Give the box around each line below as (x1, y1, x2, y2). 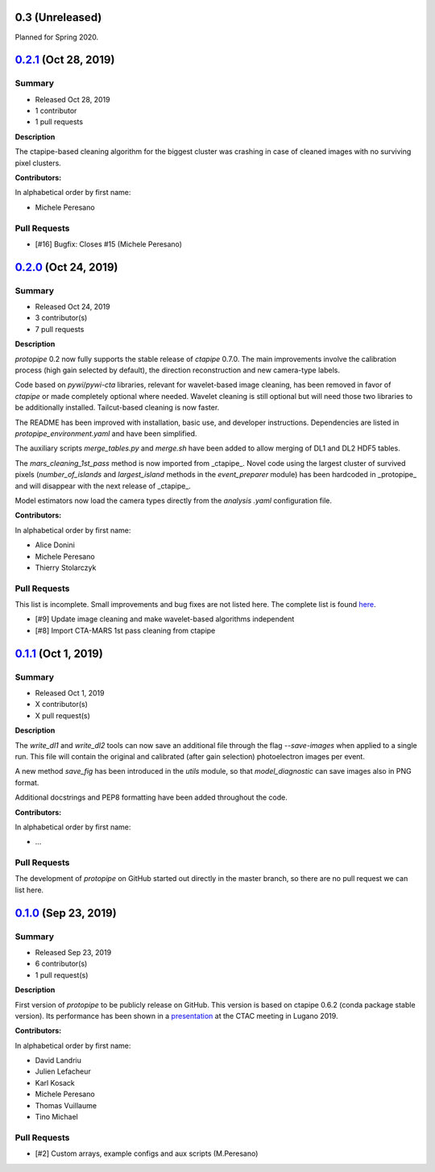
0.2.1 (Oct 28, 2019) (14, 53, 115, 67)
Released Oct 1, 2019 (35, 688, 105, 697)
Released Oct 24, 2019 (35, 302, 110, 312)
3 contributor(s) (35, 313, 88, 322)
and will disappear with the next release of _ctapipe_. (14, 480, 191, 491)
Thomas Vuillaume (35, 1100, 97, 1110)
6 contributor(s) (35, 959, 88, 969)
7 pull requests (35, 324, 85, 334)
